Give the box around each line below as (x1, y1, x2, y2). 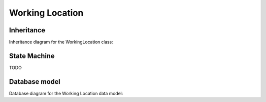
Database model (9, 77, 61, 86)
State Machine (9, 51, 55, 60)
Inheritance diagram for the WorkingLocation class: (9, 39, 113, 45)
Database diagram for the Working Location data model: (9, 90, 123, 96)
